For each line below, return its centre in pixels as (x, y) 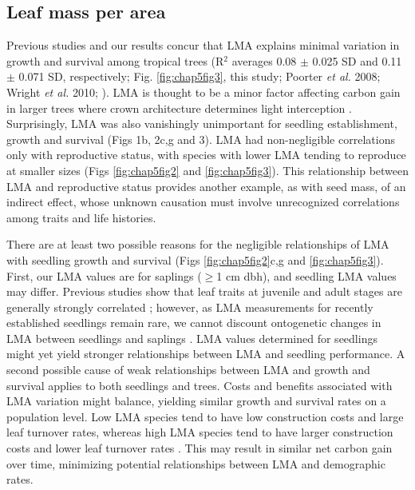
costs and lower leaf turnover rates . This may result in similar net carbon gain (200, 448)
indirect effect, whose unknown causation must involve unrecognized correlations (203, 202)
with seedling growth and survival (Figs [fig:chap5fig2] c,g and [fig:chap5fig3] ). (195, 259)
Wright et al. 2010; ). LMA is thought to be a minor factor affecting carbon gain (204, 92)
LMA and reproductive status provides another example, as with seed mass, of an (206, 186)
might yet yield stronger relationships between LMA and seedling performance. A (206, 354)
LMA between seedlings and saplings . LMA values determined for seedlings (192, 338)
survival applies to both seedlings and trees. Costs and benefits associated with (200, 385)
